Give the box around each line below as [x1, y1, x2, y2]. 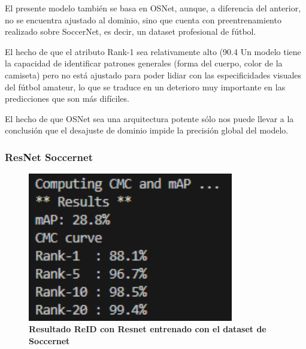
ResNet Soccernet [5, 149, 93, 164]
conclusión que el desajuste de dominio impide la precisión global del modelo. [5, 124, 289, 136]
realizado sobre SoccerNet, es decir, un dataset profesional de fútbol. [5, 25, 256, 38]
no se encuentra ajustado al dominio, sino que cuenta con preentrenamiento [5, 13, 281, 26]
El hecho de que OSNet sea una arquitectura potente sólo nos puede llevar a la [5, 112, 294, 125]
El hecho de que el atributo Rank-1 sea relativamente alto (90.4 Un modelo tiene [5, 45, 301, 57]
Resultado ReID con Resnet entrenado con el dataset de [29, 323, 266, 335]
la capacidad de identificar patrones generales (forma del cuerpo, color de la [5, 57, 283, 69]
